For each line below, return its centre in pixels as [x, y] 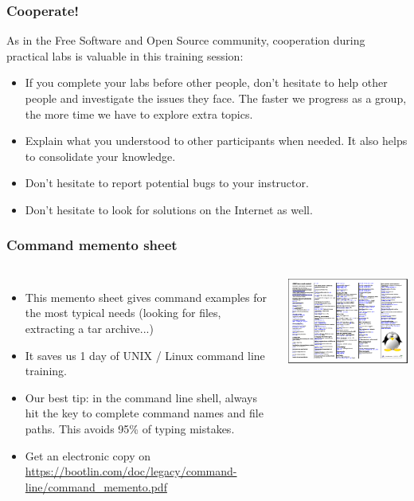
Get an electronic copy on [88, 455]
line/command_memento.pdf [96, 486]
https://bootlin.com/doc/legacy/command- [131, 471]
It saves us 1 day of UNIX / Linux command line [145, 355]
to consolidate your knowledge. [100, 156]
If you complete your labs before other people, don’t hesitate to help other [206, 82]
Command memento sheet [92, 245]
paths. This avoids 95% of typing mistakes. [130, 428]
